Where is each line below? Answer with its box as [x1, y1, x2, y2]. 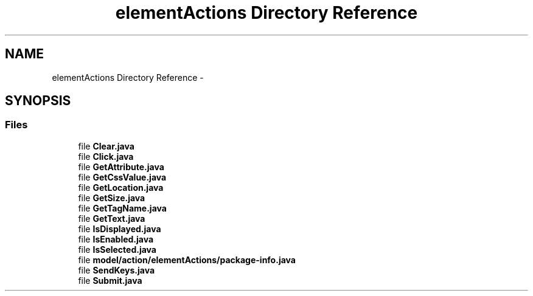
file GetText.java [78, 213, 145, 224]
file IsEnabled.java [78, 233, 154, 244]
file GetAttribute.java [78, 161, 164, 172]
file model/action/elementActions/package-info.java [78, 254, 296, 265]
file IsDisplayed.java [78, 223, 161, 234]
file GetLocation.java [78, 182, 164, 193]
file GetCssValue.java [78, 171, 167, 182]
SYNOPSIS [5, 93, 71, 109]
